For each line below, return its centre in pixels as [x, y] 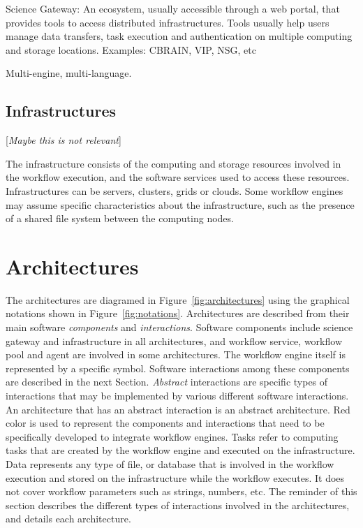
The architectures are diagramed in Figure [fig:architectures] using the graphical [178, 299]
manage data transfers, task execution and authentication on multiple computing [179, 36]
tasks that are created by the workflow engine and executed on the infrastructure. [180, 450]
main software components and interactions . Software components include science [179, 327]
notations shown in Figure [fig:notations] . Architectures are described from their [178, 313]
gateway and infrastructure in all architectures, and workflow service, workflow [174, 340]
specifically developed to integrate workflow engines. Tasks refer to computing [172, 436]
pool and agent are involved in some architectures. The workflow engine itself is [176, 354]
